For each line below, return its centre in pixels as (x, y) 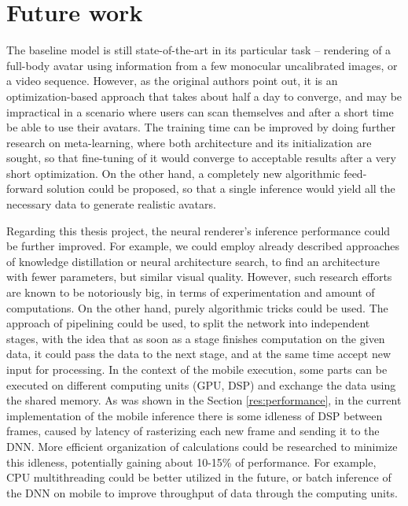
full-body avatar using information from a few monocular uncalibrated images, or (202, 65)
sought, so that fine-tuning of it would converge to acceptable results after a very (201, 158)
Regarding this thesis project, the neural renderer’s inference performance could (198, 230)
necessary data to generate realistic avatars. (111, 204)
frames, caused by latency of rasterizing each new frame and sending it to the (193, 431)
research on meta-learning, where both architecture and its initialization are (189, 142)
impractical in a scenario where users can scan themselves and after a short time (200, 111)
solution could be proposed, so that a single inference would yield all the (221, 188)
